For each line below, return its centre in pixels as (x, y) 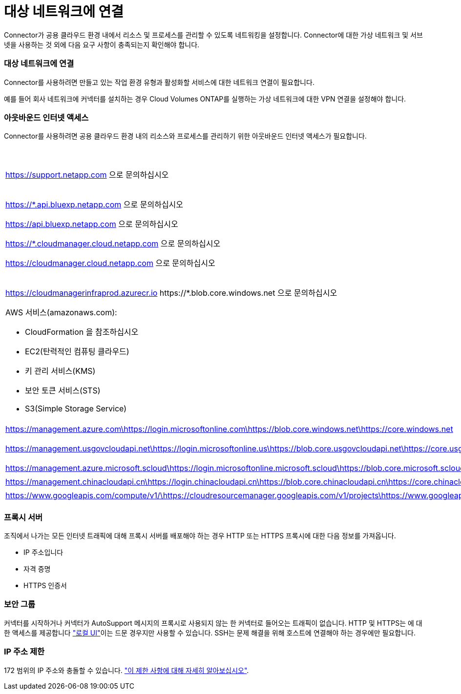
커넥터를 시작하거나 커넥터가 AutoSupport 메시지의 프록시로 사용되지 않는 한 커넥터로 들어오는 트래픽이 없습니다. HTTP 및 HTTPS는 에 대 (213, 623)
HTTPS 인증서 (45, 585)
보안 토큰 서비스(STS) (63, 391)
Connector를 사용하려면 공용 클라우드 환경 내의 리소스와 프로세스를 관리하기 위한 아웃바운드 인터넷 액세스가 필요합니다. (185, 136)
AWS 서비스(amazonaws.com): (61, 313)
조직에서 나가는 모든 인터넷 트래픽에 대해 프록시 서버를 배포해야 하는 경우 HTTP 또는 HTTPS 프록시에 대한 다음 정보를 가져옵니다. (200, 536)
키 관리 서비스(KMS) (60, 371)
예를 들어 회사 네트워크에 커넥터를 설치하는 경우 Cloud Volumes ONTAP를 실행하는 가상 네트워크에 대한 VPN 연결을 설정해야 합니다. (205, 99)
